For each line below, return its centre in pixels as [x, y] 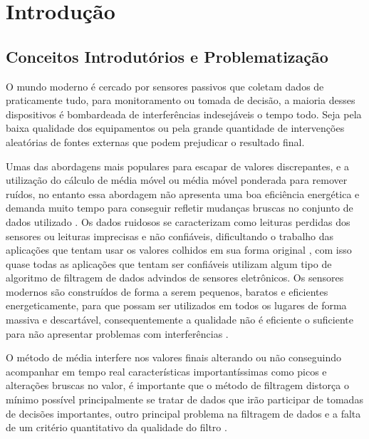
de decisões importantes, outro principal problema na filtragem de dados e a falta [183, 413]
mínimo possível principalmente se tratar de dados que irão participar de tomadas [184, 399]
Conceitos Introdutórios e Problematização [167, 56]
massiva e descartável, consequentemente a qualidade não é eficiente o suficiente [180, 320]
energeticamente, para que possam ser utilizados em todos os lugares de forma [176, 305]
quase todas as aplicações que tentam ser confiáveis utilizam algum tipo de [169, 263]
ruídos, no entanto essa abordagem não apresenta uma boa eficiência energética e [183, 193]
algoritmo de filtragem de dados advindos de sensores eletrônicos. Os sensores [175, 278]
